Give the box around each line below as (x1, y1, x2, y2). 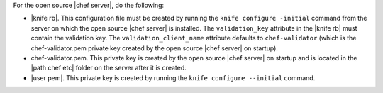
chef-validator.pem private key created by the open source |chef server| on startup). (30, 43, 278, 53)
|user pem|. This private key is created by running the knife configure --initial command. (30, 73, 316, 82)
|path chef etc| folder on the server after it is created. (30, 64, 187, 72)
